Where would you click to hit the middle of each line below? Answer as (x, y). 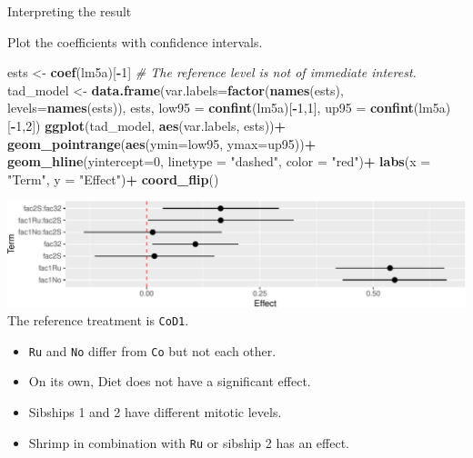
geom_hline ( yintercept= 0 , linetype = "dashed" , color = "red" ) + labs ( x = (219, 161)
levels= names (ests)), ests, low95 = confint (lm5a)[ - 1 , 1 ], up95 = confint (211, 108)
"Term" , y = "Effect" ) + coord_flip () (113, 179)
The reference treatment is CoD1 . (98, 320)
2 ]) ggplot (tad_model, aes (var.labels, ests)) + (156, 125)
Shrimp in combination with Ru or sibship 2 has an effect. (189, 442)
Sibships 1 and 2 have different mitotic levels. (155, 411)
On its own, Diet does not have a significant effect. (170, 381)
